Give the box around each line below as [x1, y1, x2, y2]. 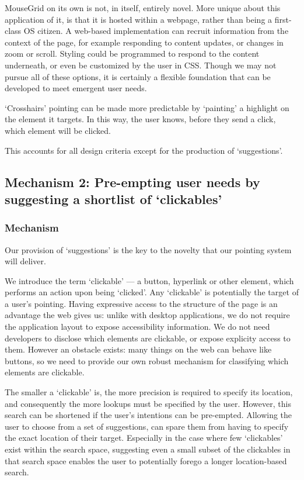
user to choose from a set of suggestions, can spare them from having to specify [5, 420, 289, 432]
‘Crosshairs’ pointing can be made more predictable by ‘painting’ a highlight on [5, 101, 289, 113]
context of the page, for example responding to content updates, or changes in [5, 36, 284, 48]
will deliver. [5, 255, 46, 267]
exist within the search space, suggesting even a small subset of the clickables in [5, 443, 291, 455]
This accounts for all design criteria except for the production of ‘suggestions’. [5, 144, 283, 156]
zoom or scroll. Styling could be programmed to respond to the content [5, 47, 260, 60]
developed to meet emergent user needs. [5, 82, 147, 94]
